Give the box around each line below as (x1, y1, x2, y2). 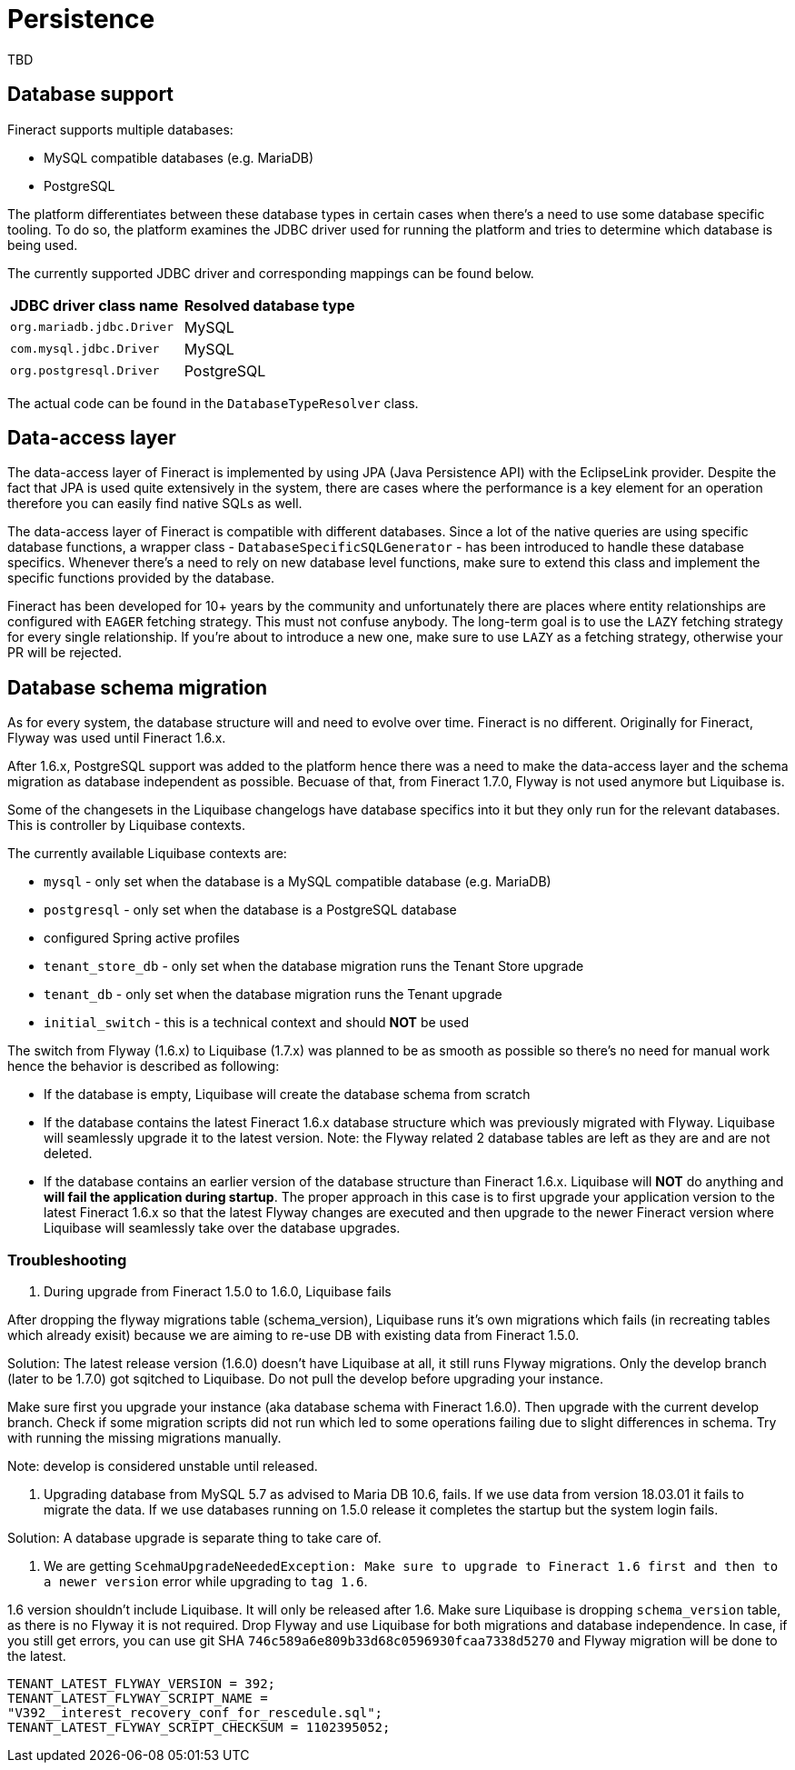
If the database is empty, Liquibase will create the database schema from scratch (44, 1086, 531, 1103)
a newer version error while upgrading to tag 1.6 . (44, 1574, 368, 1590)
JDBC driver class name (10, 295, 179, 315)
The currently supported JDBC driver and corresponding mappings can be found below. (7, 265, 534, 281)
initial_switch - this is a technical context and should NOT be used (44, 1015, 469, 1031)
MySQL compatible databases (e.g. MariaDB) (44, 149, 314, 165)
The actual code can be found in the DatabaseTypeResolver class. (7, 395, 419, 411)
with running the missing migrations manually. (7, 1430, 282, 1446)
